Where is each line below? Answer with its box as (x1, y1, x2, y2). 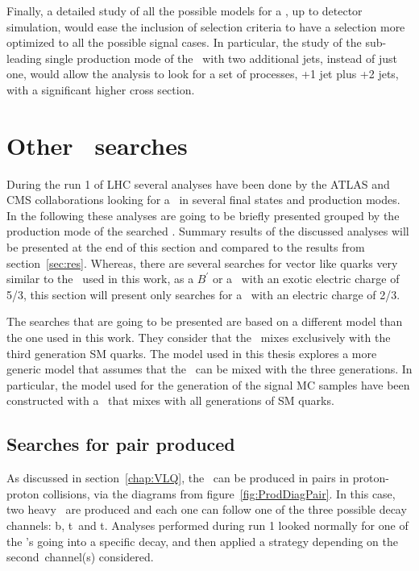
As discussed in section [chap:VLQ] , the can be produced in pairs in (6, 469, 350, 486)
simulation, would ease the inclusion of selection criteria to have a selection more (6, 18, 405, 35)
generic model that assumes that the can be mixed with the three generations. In (6, 361, 413, 377)
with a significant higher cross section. (6, 81, 195, 98)
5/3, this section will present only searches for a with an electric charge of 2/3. (6, 285, 400, 302)
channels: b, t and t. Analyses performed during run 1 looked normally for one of (6, 516, 409, 533)
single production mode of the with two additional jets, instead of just (45, 49, 397, 66)
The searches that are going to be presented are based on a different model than (6, 313, 403, 330)
